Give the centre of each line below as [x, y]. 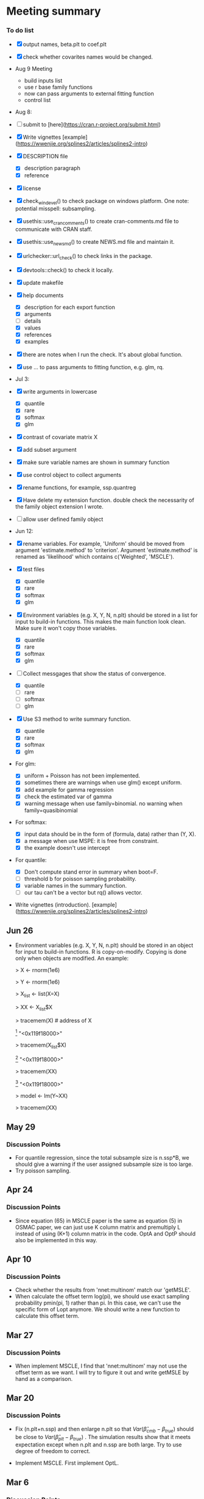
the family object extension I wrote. [59, 507]
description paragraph [52, 168]
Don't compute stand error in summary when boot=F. [91, 872]
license [32, 188]
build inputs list [43, 81]
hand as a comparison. [44, 1379]
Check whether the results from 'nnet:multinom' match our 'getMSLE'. [103, 1290]
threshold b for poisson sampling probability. [80, 878]
